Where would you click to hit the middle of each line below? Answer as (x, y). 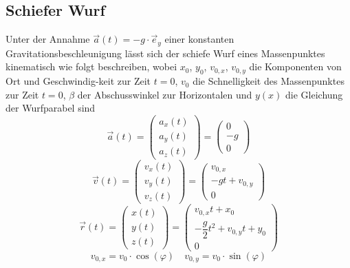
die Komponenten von (295, 66)
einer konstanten (199, 39)
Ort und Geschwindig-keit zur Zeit (78, 81)
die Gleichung (314, 94)
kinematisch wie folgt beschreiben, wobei (91, 66)
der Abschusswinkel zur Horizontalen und (165, 94)
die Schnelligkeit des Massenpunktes (269, 81)
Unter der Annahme (48, 39)
